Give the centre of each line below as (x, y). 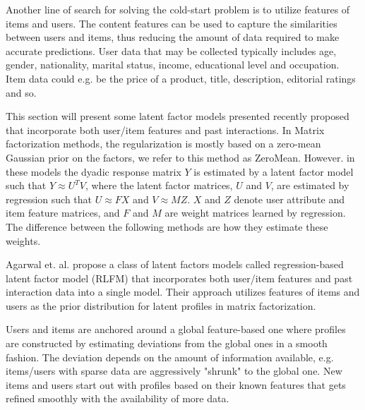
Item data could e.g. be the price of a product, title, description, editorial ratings (181, 78)
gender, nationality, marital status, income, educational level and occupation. (173, 65)
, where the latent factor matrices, (159, 185)
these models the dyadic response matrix (94, 171)
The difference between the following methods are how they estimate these (167, 226)
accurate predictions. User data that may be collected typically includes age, (171, 50)
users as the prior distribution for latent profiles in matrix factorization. (161, 305)
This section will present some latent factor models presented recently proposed (178, 116)
